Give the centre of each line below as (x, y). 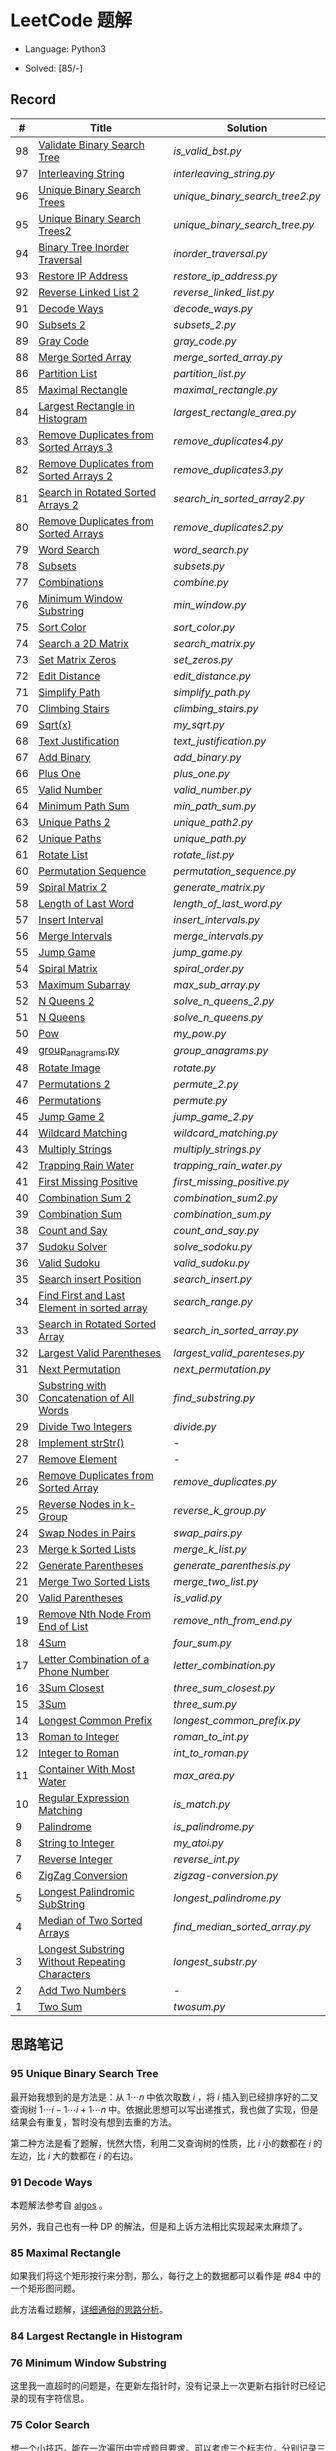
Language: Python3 (65, 48)
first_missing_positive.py (231, 1181)
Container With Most (87, 1769)
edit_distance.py (212, 676)
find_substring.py (214, 1398)
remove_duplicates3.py (228, 469)
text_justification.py (220, 741)
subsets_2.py (205, 324)
